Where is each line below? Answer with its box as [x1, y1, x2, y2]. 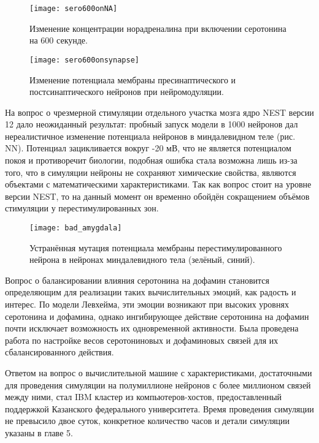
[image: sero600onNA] [29, 4, 118, 13]
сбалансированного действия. [5, 346, 114, 358]
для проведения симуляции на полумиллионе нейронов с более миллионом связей [5, 378, 311, 391]
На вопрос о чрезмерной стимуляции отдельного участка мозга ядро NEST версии [5, 105, 314, 118]
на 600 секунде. [29, 34, 88, 47]
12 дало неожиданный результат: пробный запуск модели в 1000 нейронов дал [5, 118, 298, 131]
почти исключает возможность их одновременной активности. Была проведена [5, 322, 299, 335]
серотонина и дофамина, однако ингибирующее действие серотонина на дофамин [5, 309, 309, 322]
